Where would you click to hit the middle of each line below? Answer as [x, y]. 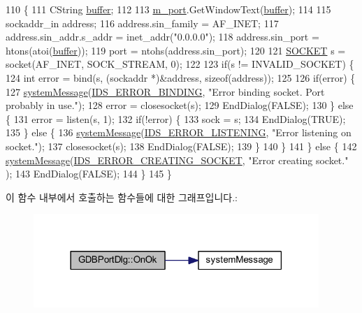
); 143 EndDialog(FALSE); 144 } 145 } [89, 174]
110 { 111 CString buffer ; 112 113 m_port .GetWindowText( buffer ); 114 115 [168, 9]
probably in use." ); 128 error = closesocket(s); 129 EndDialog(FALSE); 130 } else [180, 105]
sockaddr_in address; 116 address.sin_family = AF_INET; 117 [142, 23]
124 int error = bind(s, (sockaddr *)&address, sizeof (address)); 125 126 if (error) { [181, 77]
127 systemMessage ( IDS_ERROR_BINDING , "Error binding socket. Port [165, 91]
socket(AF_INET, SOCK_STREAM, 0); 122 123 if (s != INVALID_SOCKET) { [180, 64]
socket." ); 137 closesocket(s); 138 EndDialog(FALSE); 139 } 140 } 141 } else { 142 [181, 146]
